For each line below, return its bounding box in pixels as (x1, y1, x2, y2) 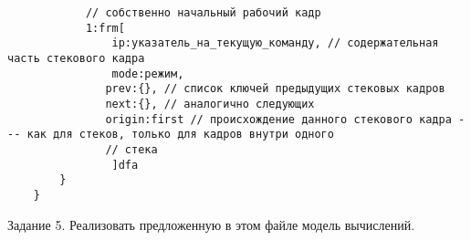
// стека (105, 142, 158, 156)
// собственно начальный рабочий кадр (85, 6, 321, 19)
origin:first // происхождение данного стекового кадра (105, 112, 452, 126)
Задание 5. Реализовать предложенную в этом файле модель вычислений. (7, 214, 415, 234)
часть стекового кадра (7, 51, 145, 65)
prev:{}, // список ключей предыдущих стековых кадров (105, 82, 445, 96)
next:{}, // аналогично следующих (105, 97, 315, 110)
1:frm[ (85, 21, 125, 35)
